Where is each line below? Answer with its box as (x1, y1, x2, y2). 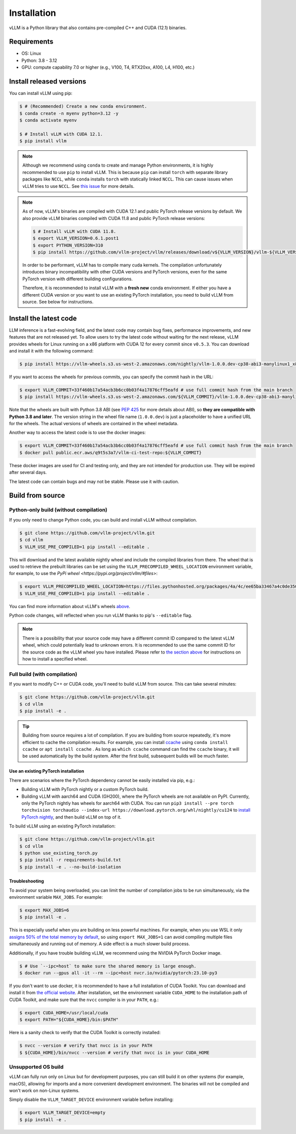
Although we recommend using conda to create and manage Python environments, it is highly (22, 162, 214, 168)
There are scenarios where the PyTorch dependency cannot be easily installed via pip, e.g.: (9, 777, 195, 783)
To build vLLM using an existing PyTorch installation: (9, 823, 116, 829)
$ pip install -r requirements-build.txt (19, 857, 121, 863)
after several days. (9, 470, 47, 476)
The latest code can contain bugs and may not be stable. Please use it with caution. (9, 479, 180, 484)
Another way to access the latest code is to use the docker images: (9, 430, 146, 436)
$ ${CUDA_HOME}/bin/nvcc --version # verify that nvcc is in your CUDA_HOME (19, 1049, 210, 1055)
